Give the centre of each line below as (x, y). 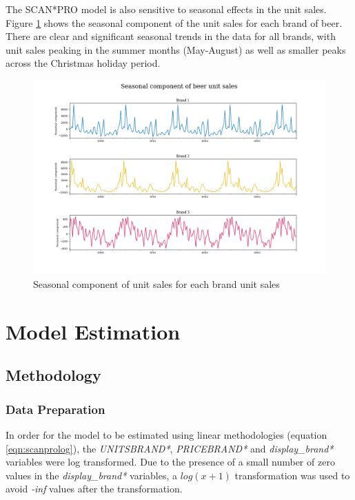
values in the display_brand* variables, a (91, 475)
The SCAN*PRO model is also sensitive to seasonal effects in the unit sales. (166, 9)
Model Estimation (93, 331)
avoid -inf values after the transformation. (94, 489)
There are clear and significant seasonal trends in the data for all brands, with (171, 36)
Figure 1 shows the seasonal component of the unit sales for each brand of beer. (174, 22)
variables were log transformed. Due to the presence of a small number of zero (170, 462)
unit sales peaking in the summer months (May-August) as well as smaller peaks (176, 49)
